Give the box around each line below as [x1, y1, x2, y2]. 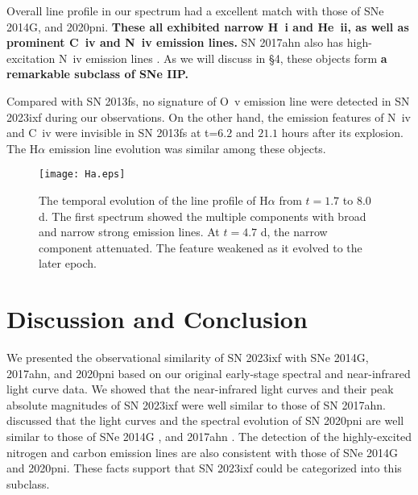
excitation [6, 49, 56, 66]
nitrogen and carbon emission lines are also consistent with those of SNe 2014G [6, 443, 399, 460]
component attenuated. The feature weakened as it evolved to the [39, 239, 362, 256]
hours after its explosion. [281, 124, 404, 141]
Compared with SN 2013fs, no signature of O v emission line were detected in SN [6, 92, 410, 109]
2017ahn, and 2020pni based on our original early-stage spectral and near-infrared [6, 364, 411, 381]
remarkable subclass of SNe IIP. [6, 65, 188, 82]
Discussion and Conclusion [6, 302, 308, 335]
